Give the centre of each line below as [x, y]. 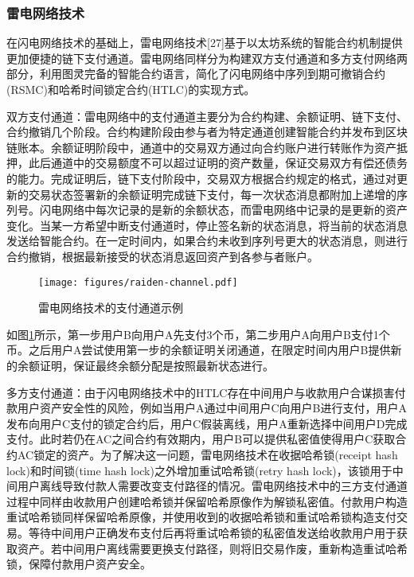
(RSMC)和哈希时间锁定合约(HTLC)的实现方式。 [131, 89]
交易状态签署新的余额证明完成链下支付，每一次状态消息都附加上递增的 [212, 194]
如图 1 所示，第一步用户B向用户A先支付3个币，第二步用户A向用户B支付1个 [198, 334]
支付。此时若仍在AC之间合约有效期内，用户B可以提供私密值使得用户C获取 [201, 439]
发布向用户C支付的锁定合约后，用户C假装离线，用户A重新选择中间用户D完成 [207, 423]
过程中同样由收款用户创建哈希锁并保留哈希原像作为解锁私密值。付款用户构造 [207, 501]
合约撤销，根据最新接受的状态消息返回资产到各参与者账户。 [162, 256]
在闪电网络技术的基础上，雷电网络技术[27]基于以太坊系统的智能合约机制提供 [205, 43]
